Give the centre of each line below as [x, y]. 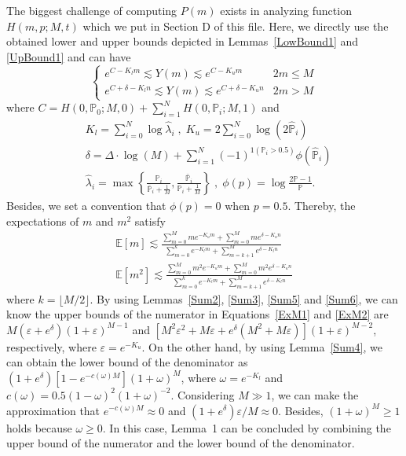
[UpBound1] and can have [69, 56]
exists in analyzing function [286, 10]
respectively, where [51, 346]
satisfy [150, 221]
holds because [39, 427]
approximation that [53, 410]
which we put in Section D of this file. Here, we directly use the [236, 26]
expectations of [43, 221]
